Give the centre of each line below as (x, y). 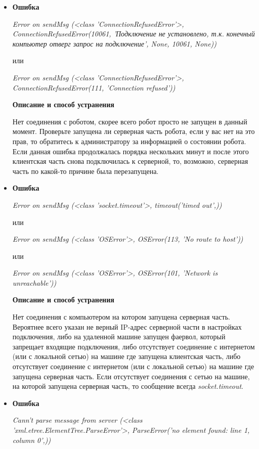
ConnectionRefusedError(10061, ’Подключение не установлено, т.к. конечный (134, 34)
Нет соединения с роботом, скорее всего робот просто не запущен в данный (130, 121)
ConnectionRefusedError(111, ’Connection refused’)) (94, 87)
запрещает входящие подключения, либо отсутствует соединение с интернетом (134, 346)
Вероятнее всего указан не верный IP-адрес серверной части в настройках (127, 326)
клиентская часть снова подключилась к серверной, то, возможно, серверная (130, 161)
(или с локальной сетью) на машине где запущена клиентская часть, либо (126, 356)
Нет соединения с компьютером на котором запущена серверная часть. (121, 317)
